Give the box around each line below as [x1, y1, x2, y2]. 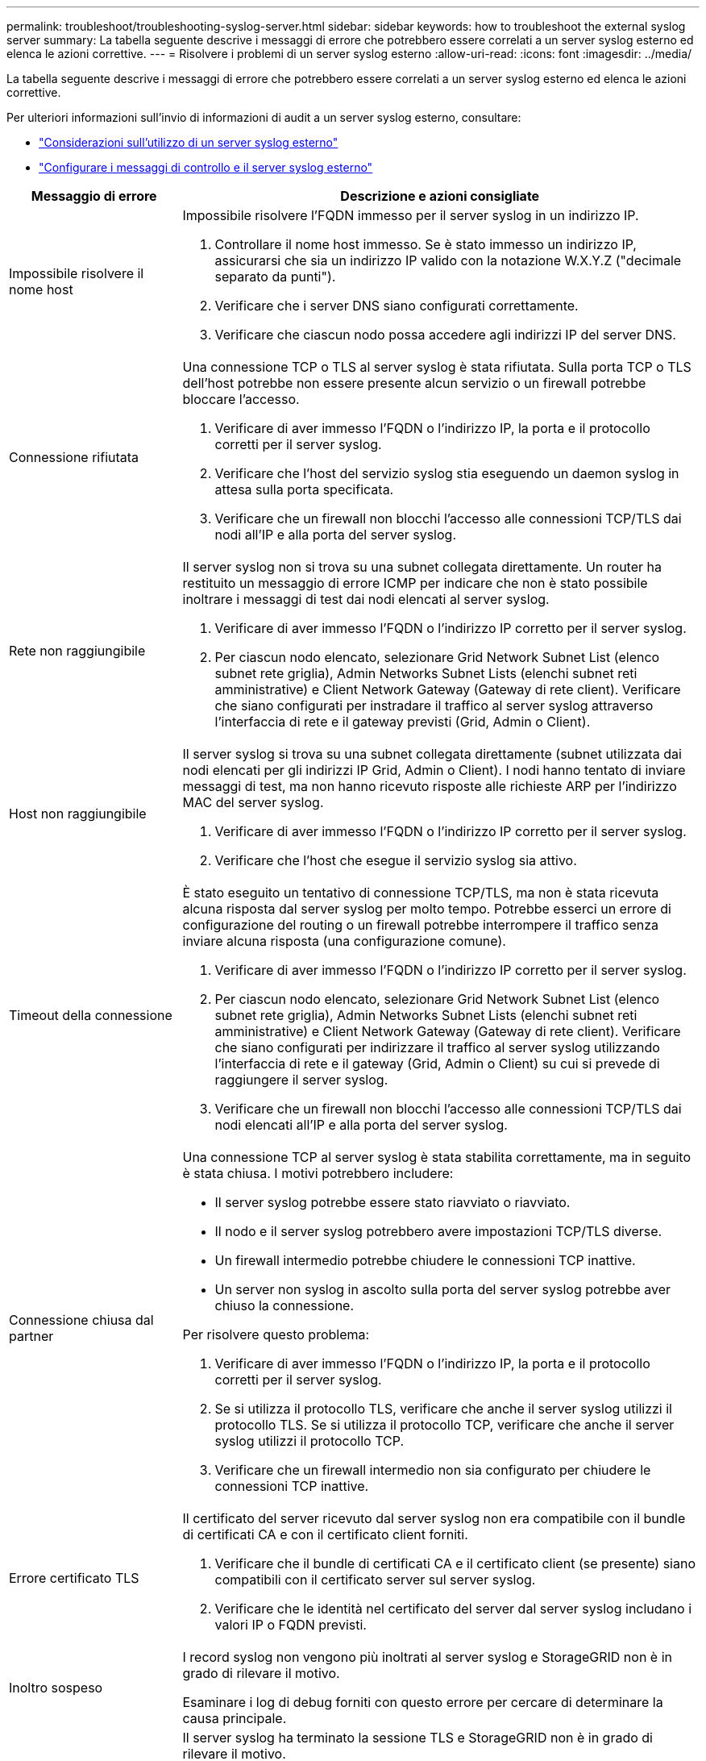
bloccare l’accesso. [182, 391, 300, 407]
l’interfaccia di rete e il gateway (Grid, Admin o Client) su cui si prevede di [214, 1055, 660, 1072]
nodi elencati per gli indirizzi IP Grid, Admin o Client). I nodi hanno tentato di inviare [182, 762, 686, 778]
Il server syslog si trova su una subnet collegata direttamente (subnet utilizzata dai [182, 746, 682, 762]
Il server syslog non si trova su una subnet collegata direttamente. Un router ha [182, 559, 662, 575]
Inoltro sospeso [9, 1680, 103, 1696]
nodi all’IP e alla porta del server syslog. [214, 527, 456, 543]
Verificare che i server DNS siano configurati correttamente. [214, 298, 579, 314]
